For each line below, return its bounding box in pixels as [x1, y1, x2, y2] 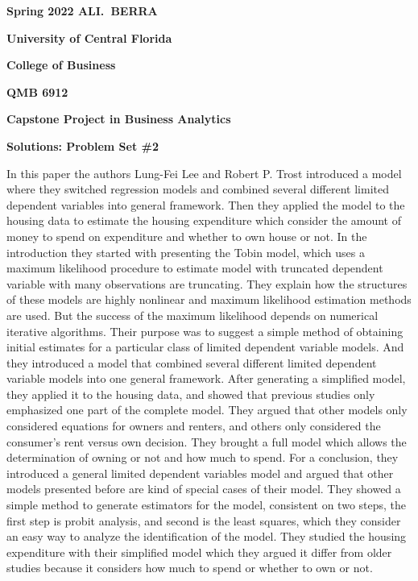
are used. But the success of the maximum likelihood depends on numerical [6, 306, 379, 323]
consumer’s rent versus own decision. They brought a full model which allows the [6, 433, 407, 450]
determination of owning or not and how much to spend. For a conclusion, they [6, 449, 399, 466]
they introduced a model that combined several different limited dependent [6, 354, 377, 371]
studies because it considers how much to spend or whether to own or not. [6, 559, 373, 576]
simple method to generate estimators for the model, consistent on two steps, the [6, 496, 407, 513]
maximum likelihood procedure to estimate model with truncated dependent [6, 259, 383, 276]
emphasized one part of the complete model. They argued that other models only [6, 401, 408, 418]
